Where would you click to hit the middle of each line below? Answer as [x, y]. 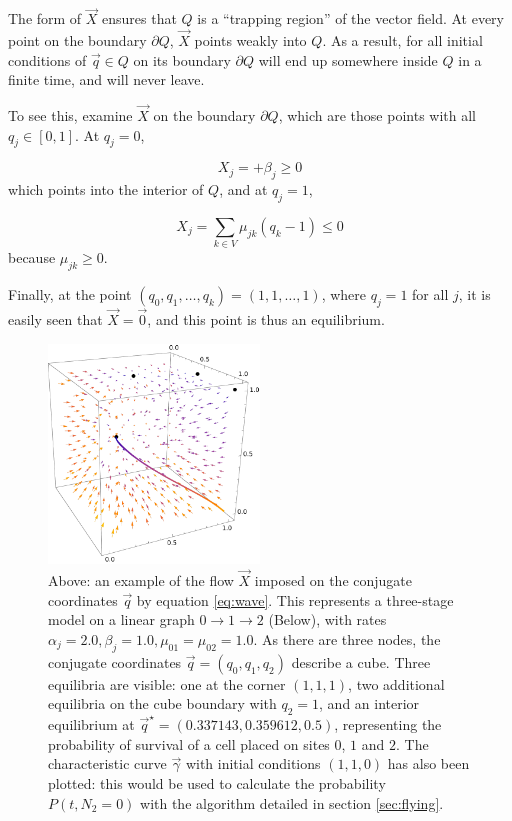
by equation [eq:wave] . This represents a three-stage [295, 599]
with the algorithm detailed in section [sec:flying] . [292, 802]
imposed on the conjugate [333, 580]
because [32, 257]
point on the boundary [77, 40]
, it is [474, 294]
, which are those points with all [377, 115]
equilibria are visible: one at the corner [167, 683]
